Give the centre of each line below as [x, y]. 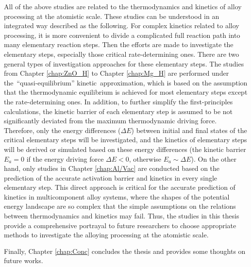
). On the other [214, 159]
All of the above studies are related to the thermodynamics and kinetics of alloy [123, 6]
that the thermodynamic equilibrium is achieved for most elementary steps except [126, 92]
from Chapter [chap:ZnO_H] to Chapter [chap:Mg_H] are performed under [117, 73]
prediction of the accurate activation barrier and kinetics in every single [111, 177]
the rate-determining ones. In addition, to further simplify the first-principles [118, 101]
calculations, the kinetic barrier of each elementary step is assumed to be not [118, 111]
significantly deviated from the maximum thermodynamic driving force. [110, 121]
